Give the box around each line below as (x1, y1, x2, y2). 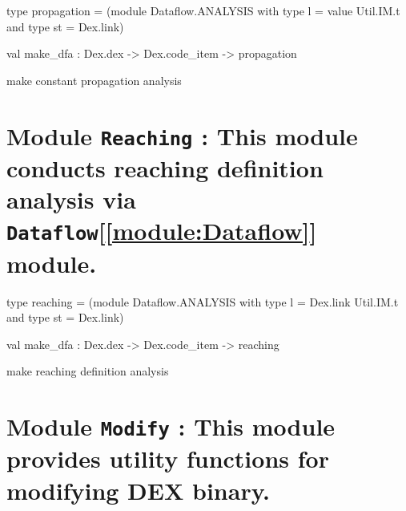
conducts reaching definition (6, 151, 324, 184)
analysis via (6, 183, 136, 216)
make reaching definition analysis (6, 363, 169, 379)
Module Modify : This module (6, 410, 336, 443)
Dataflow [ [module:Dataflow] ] (6, 214, 317, 247)
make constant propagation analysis (6, 71, 182, 88)
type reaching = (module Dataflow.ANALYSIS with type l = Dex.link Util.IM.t (6, 293, 399, 310)
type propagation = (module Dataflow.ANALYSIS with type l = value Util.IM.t (6, 2, 400, 18)
